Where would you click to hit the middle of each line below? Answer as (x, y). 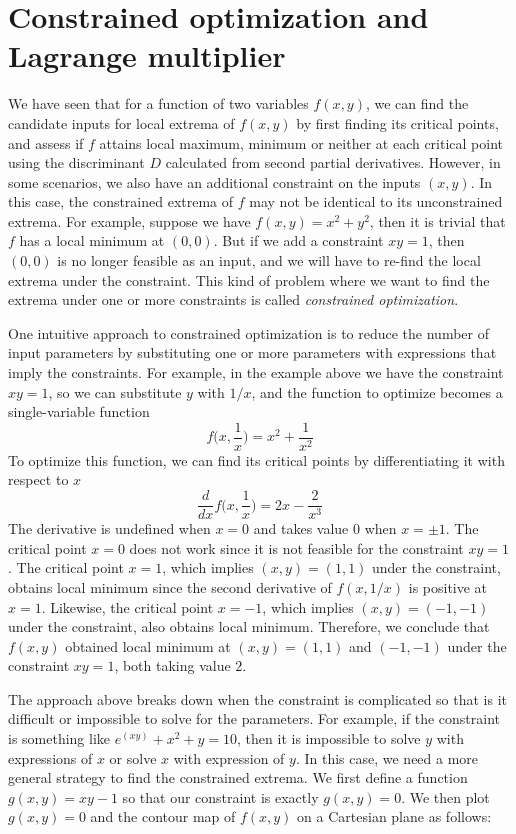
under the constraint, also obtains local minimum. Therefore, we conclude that (249, 626)
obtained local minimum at (148, 645)
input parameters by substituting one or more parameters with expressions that (252, 352)
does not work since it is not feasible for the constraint (296, 547)
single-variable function (79, 411)
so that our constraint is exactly (220, 796)
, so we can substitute (115, 391)
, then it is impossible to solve (329, 738)
